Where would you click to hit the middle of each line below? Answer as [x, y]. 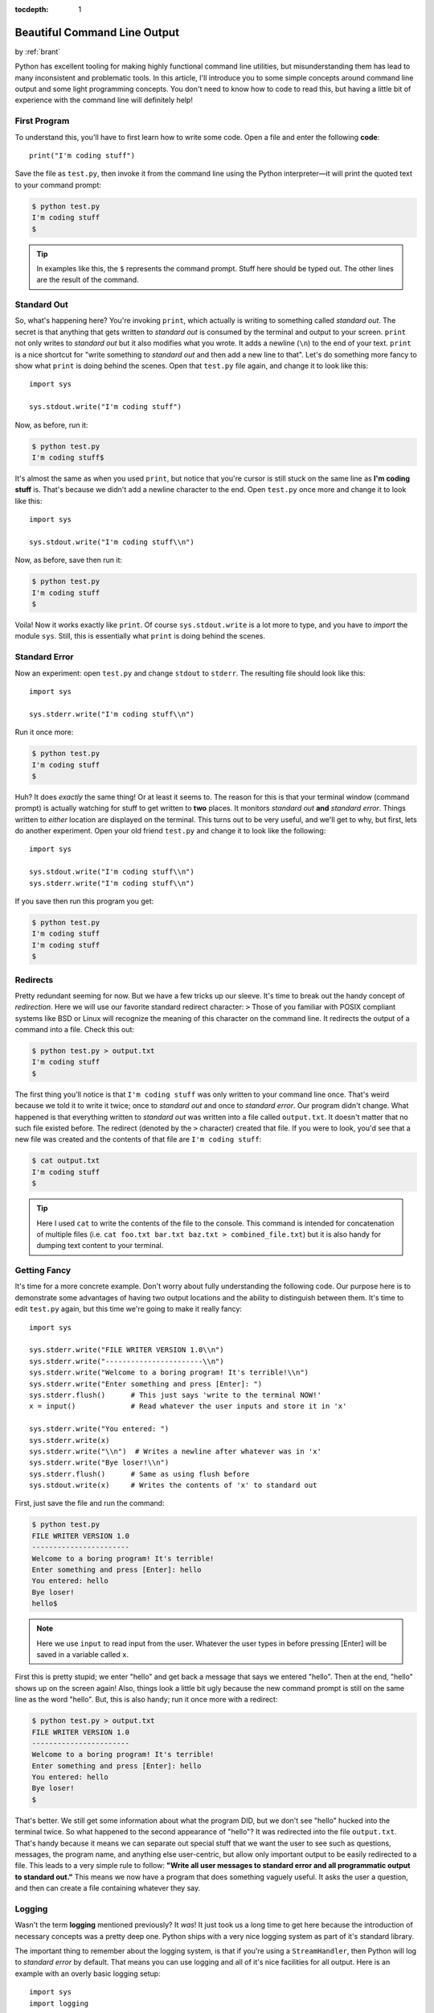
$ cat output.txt [66, 1161]
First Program [42, 121]
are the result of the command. [88, 280]
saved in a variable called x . [83, 1654]
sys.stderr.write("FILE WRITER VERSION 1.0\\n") [127, 1350]
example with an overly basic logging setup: [88, 1974]
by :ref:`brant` [38, 52]
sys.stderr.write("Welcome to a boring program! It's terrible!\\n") [169, 1372]
